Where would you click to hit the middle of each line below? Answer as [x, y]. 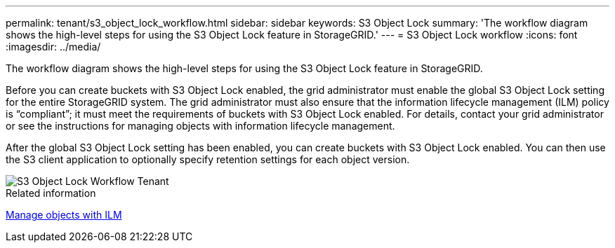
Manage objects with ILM [64, 215]
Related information [51, 193]
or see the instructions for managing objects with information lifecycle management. [200, 126]
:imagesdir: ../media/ [53, 47]
